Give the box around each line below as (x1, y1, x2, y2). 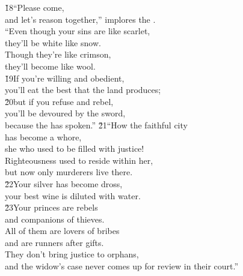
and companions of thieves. (5, 212, 105, 225)
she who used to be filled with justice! (5, 142, 144, 155)
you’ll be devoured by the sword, (5, 107, 126, 119)
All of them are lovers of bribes (5, 224, 120, 237)
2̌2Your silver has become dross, (5, 177, 123, 190)
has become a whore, (5, 130, 82, 143)
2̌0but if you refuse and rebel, (5, 95, 114, 107)
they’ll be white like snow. (5, 36, 101, 49)
